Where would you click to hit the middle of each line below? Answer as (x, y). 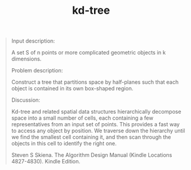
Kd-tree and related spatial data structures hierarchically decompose (96, 112)
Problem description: (37, 71)
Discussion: (25, 100)
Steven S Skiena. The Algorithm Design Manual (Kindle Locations (92, 155)
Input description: (33, 41)
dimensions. (26, 59)
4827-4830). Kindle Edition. (46, 162)
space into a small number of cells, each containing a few (82, 118)
